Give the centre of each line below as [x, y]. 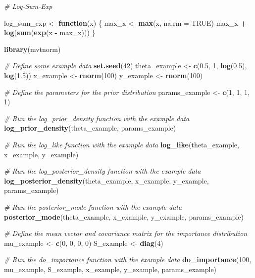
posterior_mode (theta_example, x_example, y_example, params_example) [124, 216]
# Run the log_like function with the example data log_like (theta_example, [122, 144]
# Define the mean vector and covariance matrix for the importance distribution [126, 233]
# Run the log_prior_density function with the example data [97, 118]
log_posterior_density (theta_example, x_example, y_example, [106, 180]
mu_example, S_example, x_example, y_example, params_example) [110, 269]
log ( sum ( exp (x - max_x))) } [50, 32]
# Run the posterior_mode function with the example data [93, 207]
